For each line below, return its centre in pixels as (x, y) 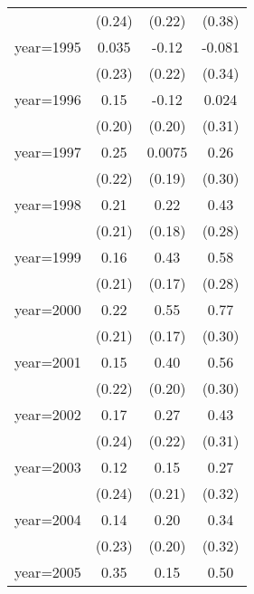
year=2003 (48, 467)
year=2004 (48, 519)
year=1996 (48, 99)
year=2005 (48, 572)
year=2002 (48, 414)
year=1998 (48, 204)
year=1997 (48, 152)
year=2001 (48, 362)
